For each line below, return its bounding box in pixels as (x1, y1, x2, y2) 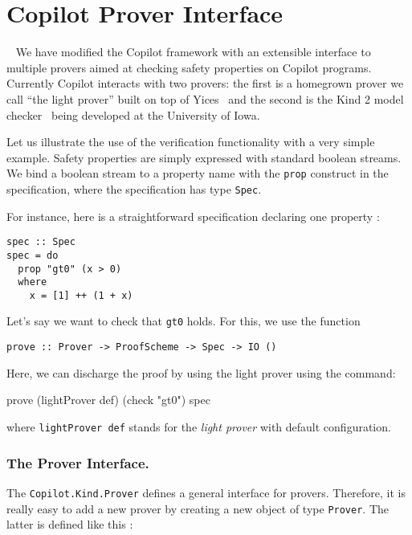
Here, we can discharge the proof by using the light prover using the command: (6, 364, 396, 381)
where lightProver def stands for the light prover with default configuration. (6, 418, 391, 435)
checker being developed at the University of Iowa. (6, 106, 260, 123)
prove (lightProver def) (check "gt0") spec (6, 391, 210, 408)
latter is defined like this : (6, 516, 133, 533)
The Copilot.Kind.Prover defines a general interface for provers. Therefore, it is (6, 484, 406, 500)
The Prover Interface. (6, 452, 149, 472)
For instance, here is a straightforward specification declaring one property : (6, 207, 380, 224)
